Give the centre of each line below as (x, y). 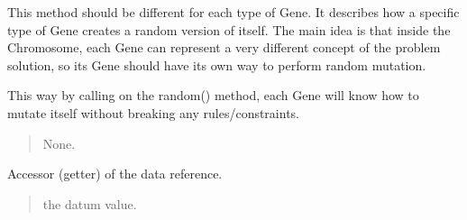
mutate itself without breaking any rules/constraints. (154, 112)
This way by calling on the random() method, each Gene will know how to (213, 95)
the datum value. (90, 203)
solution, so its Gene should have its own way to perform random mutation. (217, 64)
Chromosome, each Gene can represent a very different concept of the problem (224, 47)
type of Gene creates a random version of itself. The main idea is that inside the (229, 29)
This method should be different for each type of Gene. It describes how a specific (233, 12)
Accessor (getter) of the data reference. (115, 174)
